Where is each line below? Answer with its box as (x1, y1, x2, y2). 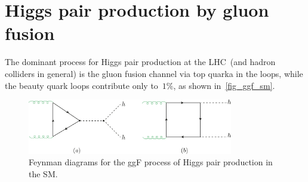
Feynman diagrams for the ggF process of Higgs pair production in (29, 156, 273, 168)
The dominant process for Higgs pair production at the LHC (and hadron (5, 55, 276, 68)
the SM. (29, 167, 58, 180)
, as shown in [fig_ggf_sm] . (173, 79, 275, 91)
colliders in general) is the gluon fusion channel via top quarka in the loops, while (5, 67, 303, 79)
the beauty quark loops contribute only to (5, 79, 158, 91)
